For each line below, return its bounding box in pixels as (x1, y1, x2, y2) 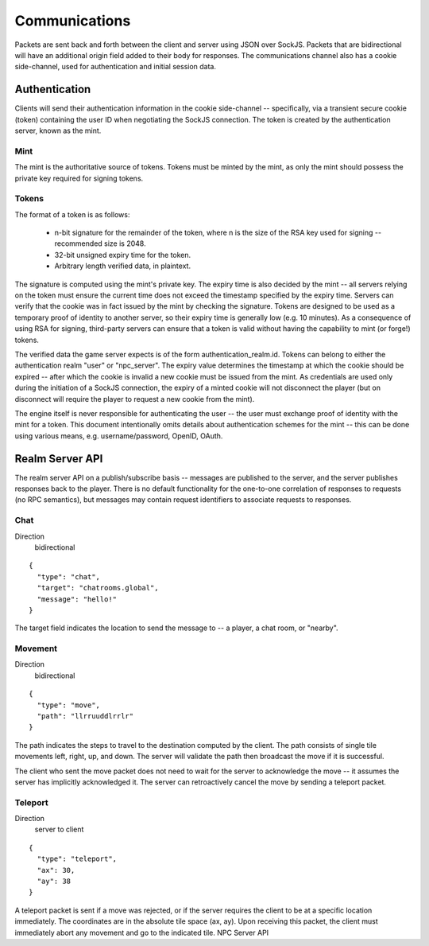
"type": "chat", (37, 572, 101, 581)
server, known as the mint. (14, 126, 102, 135)
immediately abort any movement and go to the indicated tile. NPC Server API (14, 928, 269, 937)
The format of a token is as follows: (14, 209, 130, 219)
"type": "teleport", (37, 855, 118, 863)
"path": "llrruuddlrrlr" (37, 711, 134, 720)
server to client (34, 824, 84, 835)
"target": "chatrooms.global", (37, 583, 159, 593)
